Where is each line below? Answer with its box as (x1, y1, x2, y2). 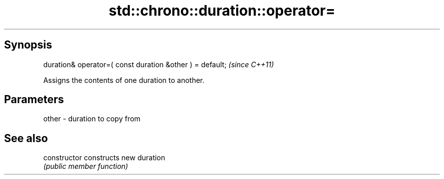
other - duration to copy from (43, 114, 141, 123)
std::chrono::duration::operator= (108, 2, 336, 19)
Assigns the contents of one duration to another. (43, 75, 205, 84)
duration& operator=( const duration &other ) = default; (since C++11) (43, 60, 274, 69)
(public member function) (43, 162, 128, 171)
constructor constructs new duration (43, 153, 165, 162)
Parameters (4, 93, 64, 106)
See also (4, 131, 48, 145)
